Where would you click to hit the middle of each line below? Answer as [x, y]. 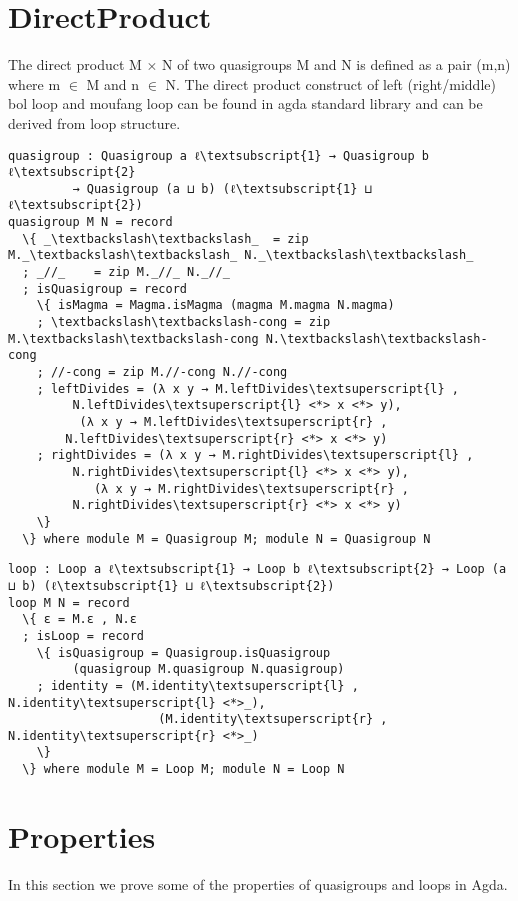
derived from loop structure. [94, 122]
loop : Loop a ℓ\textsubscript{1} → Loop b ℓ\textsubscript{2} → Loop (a [257, 569]
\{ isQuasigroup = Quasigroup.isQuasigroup [183, 652]
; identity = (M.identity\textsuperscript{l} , [197, 685]
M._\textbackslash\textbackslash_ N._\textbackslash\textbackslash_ [241, 255]
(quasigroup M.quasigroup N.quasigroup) [208, 669]
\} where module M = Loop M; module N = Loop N [183, 769]
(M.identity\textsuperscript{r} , [273, 719]
